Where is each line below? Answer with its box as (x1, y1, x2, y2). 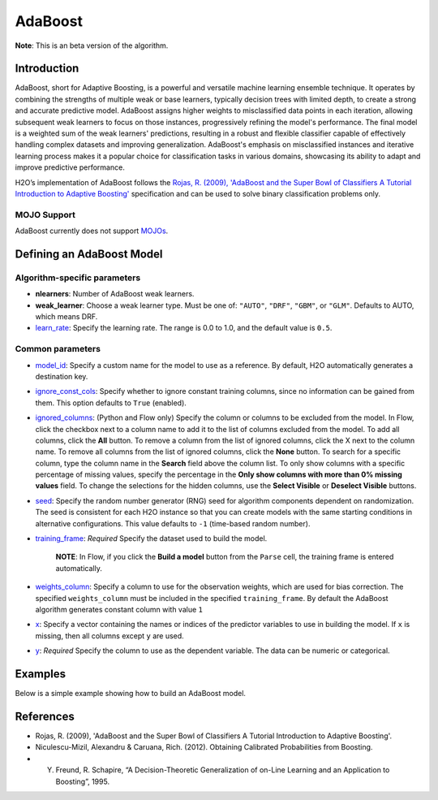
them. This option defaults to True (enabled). (35, 398, 187, 408)
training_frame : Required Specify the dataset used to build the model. (35, 534, 268, 543)
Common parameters (15, 344, 101, 355)
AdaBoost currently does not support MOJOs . (15, 226, 169, 236)
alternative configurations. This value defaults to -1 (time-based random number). (35, 518, 311, 528)
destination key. (35, 371, 88, 381)
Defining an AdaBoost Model (15, 247, 163, 261)
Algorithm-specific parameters (15, 272, 141, 283)
